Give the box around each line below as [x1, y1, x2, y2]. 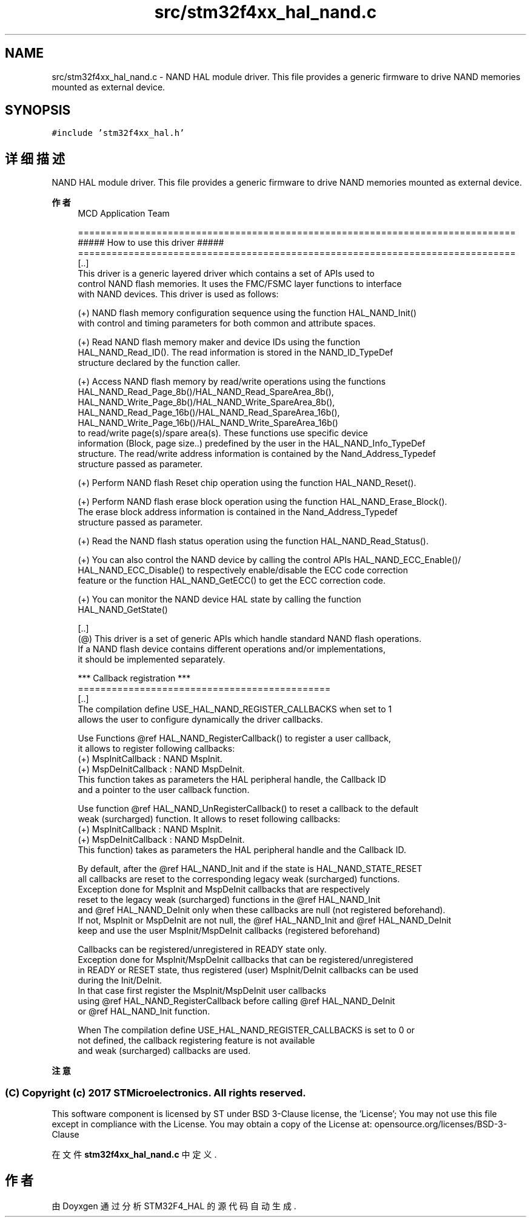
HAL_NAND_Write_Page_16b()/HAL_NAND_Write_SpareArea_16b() [78, 417, 338, 428]
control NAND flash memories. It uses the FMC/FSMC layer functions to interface [78, 278, 402, 289]
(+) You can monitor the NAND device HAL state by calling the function [78, 594, 361, 605]
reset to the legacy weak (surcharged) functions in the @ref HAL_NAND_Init [78, 894, 381, 905]
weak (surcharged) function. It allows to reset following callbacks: [78, 814, 341, 825]
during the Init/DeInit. [78, 975, 162, 986]
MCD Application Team [78, 208, 170, 219]
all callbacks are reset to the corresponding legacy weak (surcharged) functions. [78, 874, 400, 885]
